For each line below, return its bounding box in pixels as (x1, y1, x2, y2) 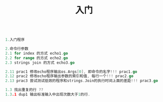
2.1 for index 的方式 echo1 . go (5, 51, 68, 56)
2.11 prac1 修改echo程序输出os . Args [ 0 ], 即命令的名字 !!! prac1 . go (5, 69, 137, 74)
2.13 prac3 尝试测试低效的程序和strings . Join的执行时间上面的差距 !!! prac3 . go (5, 78, 158, 84)
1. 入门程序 (5, 37, 25, 42)
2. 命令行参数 (5, 46, 28, 51)
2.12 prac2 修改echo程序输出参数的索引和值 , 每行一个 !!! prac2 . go (5, 74, 133, 79)
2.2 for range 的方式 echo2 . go (5, 55, 68, 60)
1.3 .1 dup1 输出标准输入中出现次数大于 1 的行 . (5, 92, 90, 97)
